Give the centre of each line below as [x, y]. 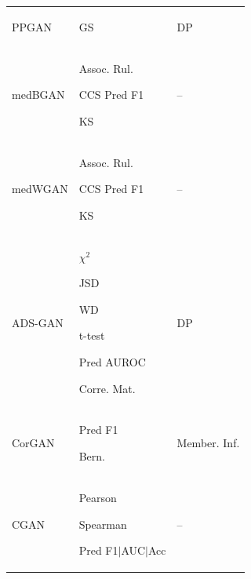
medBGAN [38, 95]
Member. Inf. [208, 443]
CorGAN [33, 443]
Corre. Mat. [107, 388]
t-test [92, 335]
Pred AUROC [112, 362]
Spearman [103, 524]
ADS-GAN [38, 322]
